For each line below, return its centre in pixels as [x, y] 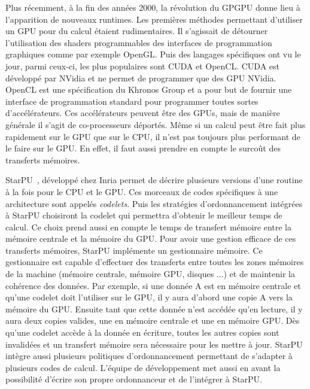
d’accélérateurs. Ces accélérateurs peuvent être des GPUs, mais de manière [143, 113]
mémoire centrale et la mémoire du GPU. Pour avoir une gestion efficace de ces [151, 238]
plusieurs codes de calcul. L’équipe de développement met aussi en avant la [143, 367]
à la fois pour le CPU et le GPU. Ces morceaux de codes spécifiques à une [142, 191]
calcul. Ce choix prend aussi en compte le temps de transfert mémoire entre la [148, 227]
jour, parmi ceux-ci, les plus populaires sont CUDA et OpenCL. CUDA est [143, 66]
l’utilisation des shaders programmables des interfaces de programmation [139, 42]
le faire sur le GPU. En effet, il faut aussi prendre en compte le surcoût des [143, 148]
